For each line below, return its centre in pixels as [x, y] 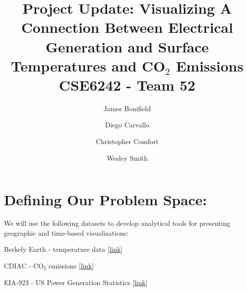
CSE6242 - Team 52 [127, 85]
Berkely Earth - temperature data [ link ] [63, 249]
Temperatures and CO [88, 65]
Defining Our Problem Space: [105, 200]
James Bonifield [127, 108]
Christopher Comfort [127, 141]
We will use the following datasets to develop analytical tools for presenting [117, 223]
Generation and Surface [127, 46]
